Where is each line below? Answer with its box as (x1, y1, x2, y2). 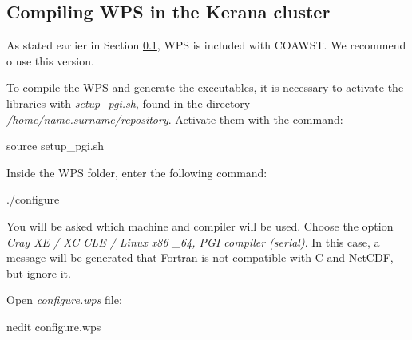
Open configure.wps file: (6, 291, 122, 308)
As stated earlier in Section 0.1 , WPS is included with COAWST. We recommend (6, 37, 406, 53)
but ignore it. (6, 264, 71, 281)
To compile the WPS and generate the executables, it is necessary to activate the (6, 79, 404, 96)
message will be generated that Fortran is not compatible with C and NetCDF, (6, 249, 394, 266)
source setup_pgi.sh (6, 137, 104, 154)
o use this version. (6, 52, 94, 69)
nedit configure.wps (6, 318, 101, 334)
